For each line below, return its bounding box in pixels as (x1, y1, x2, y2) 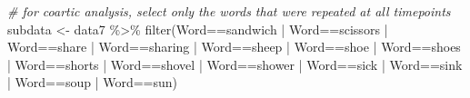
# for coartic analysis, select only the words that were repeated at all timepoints (7, 2, 451, 20)
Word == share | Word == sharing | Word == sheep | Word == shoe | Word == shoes (7, 37, 461, 56)
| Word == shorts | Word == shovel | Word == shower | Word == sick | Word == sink (7, 54, 463, 73)
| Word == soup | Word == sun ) (7, 73, 178, 92)
